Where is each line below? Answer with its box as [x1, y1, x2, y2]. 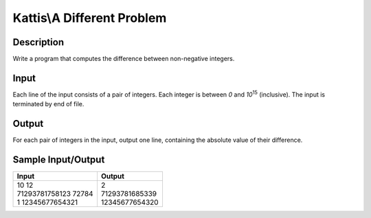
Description [12, 36, 65, 48]
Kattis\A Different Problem [12, 10, 167, 25]
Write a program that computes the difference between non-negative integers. [12, 55, 235, 63]
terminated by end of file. [12, 100, 85, 108]
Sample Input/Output [12, 154, 105, 166]
